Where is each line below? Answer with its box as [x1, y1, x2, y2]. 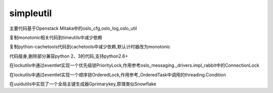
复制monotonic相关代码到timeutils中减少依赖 [9, 34, 103, 40]
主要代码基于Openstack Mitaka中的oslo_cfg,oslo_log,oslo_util [9, 25, 138, 31]
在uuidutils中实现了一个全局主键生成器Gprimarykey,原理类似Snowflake [9, 81, 157, 87]
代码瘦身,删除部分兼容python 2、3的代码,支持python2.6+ [9, 53, 128, 59]
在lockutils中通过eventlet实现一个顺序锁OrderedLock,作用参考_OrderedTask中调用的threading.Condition [9, 71, 226, 78]
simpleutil [9, 8, 52, 19]
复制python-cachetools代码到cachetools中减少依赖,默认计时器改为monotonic [9, 43, 171, 50]
